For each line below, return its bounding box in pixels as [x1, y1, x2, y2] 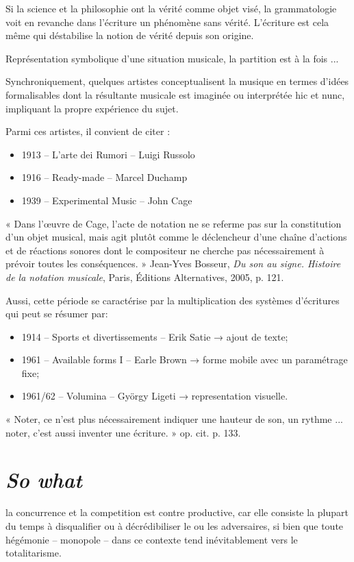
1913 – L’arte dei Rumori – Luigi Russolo [21, 147, 195, 161]
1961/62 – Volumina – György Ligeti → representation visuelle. [21, 389, 288, 403]
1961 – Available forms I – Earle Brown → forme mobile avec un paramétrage [21, 352, 348, 367]
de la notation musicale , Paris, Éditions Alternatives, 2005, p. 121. [5, 269, 284, 284]
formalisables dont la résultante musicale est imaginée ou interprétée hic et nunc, [5, 87, 345, 101]
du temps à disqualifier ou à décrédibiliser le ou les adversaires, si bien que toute [5, 518, 344, 533]
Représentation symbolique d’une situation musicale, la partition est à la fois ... [5, 51, 339, 65]
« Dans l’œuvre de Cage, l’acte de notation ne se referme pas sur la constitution [5, 216, 342, 230]
